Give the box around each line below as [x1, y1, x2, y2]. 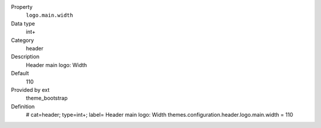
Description [11, 53, 40, 60]
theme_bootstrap [26, 95, 68, 102]
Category [11, 36, 34, 44]
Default [11, 70, 29, 77]
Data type [11, 20, 35, 27]
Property [11, 4, 33, 10]
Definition [11, 103, 35, 110]
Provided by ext [11, 86, 50, 93]
